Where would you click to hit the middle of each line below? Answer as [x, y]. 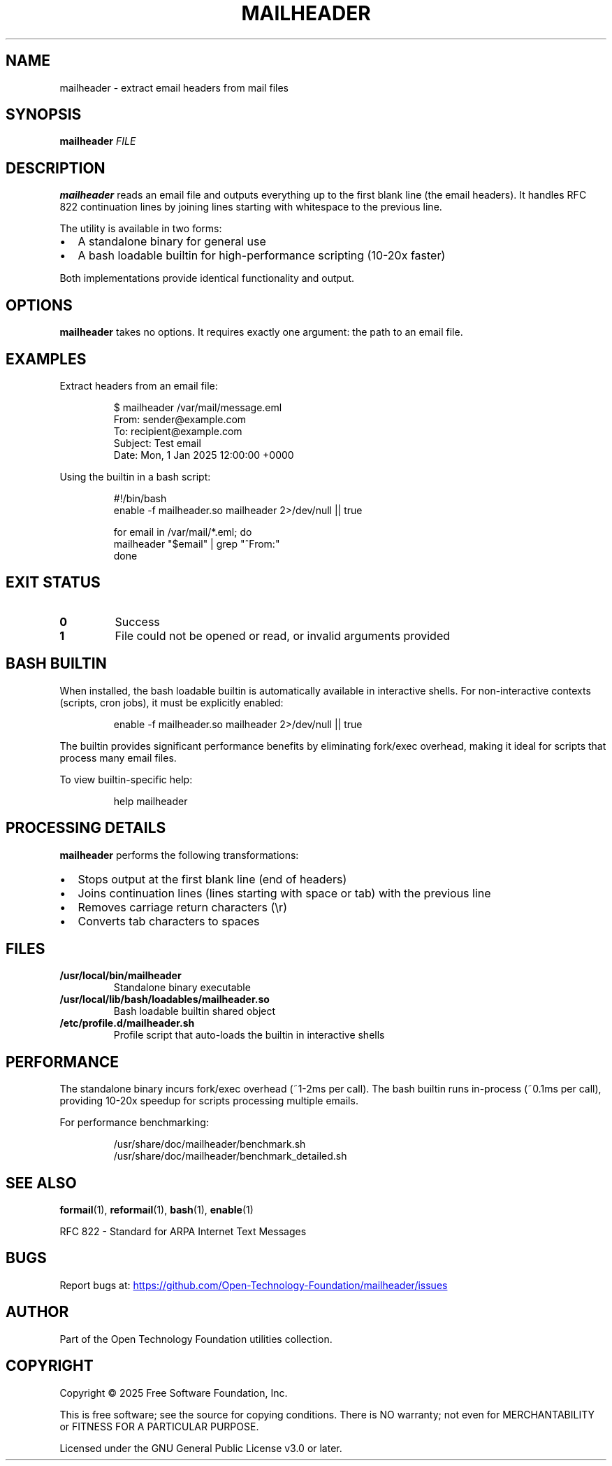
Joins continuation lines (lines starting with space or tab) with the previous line [284, 893]
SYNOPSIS [44, 115]
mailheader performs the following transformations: [179, 855]
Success [137, 621]
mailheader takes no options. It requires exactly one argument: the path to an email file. [261, 332]
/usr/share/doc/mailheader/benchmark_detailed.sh [230, 1156]
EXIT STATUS [53, 583]
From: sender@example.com [180, 419]
